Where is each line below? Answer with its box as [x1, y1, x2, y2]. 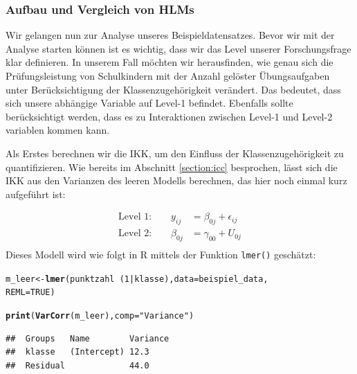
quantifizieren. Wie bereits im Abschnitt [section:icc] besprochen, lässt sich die [6, 159, 338, 174]
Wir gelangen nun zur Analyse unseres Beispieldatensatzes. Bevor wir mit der [6, 28, 335, 42]
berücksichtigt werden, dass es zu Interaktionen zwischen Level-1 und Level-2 [6, 109, 333, 123]
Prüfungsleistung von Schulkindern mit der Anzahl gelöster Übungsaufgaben [6, 69, 330, 82]
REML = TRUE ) [6, 287, 55, 298]
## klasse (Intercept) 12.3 [6, 347, 149, 357]
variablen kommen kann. [6, 123, 110, 137]
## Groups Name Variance [6, 333, 170, 344]
